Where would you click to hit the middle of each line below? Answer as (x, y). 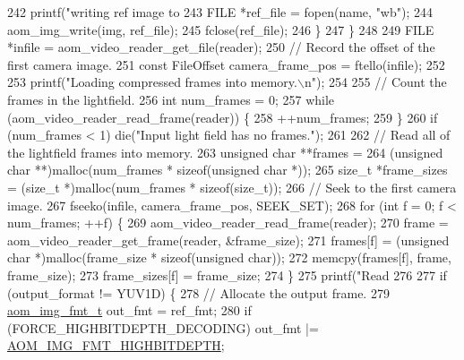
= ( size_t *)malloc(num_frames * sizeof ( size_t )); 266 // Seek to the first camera (232, 187)
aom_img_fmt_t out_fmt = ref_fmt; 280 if (129, 310)
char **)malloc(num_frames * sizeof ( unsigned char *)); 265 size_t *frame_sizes (228, 170)
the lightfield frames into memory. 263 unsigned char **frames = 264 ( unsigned (225, 152)
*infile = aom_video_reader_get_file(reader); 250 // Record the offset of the (221, 47)
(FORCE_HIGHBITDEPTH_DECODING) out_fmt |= (163, 327)
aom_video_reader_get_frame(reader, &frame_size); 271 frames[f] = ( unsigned (228, 240)
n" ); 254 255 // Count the (375, 82)
